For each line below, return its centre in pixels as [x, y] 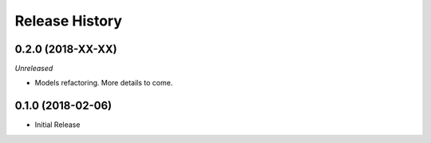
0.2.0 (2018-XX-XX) [66, 49]
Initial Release [57, 125]
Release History [69, 21]
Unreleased [34, 69]
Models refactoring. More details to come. [104, 83]
